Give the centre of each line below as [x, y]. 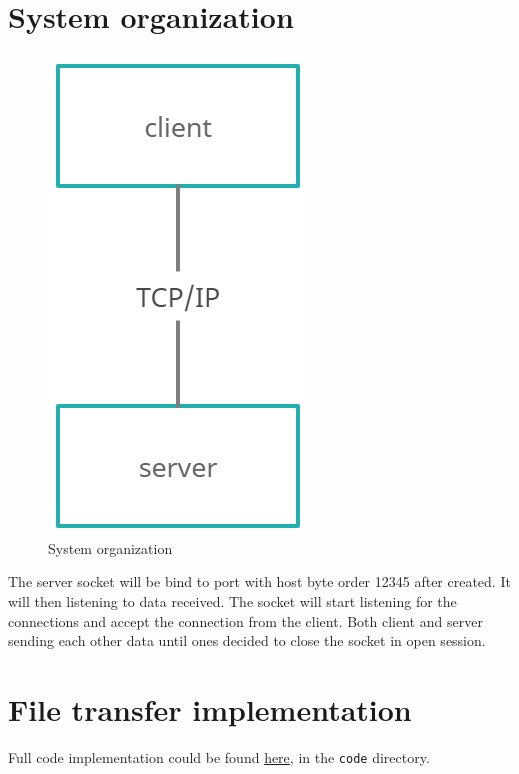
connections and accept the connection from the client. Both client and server [245, 620]
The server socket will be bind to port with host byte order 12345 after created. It [259, 581]
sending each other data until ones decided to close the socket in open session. [247, 640]
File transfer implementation [210, 708]
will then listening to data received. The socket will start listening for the [232, 600]
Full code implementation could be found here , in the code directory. [219, 756]
